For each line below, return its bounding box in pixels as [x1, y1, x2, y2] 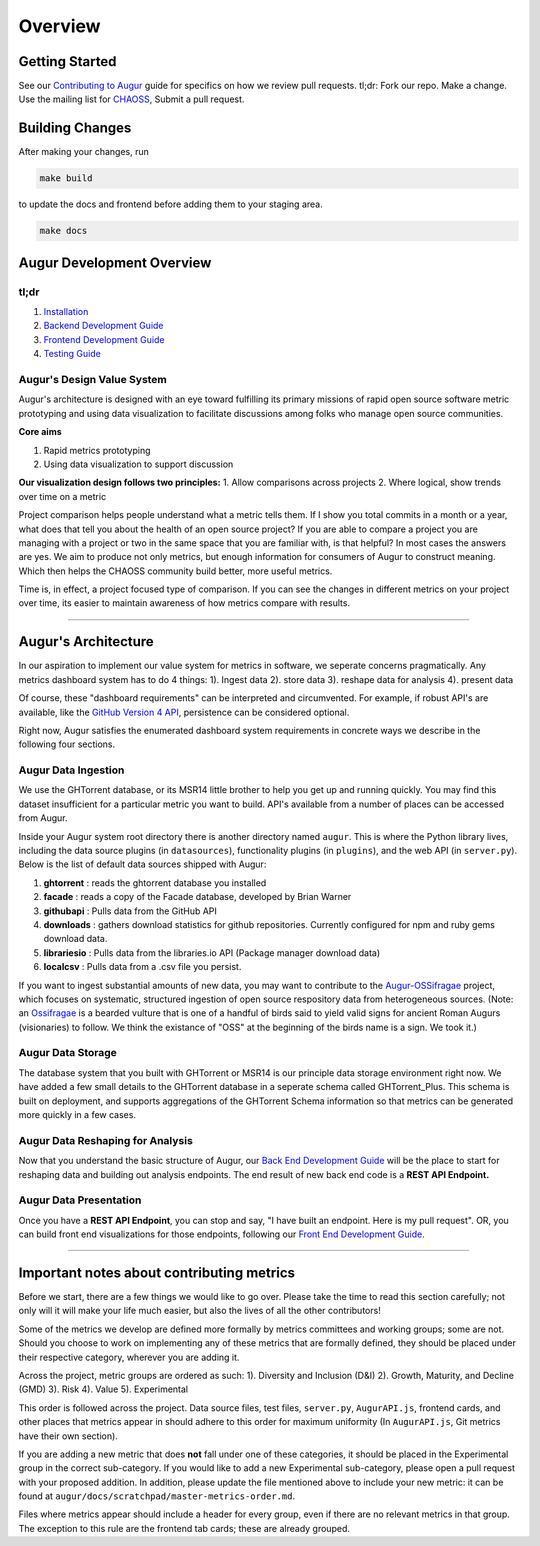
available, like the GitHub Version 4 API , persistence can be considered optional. [18, 706, 350, 718]
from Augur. [18, 812, 69, 824]
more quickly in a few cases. [18, 1109, 137, 1121]
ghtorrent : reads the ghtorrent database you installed [43, 876, 267, 889]
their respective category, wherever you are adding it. [18, 1351, 240, 1363]
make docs [39, 225, 88, 237]
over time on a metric [18, 490, 107, 502]
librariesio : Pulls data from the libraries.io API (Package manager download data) [43, 946, 381, 959]
